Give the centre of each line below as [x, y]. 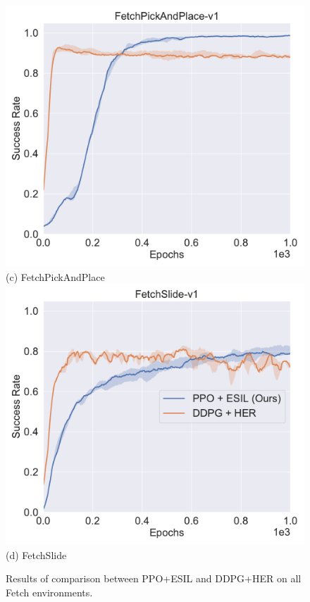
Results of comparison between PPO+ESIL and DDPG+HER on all [154, 578]
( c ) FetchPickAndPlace [55, 276]
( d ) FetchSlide [36, 554]
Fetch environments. [49, 592]
